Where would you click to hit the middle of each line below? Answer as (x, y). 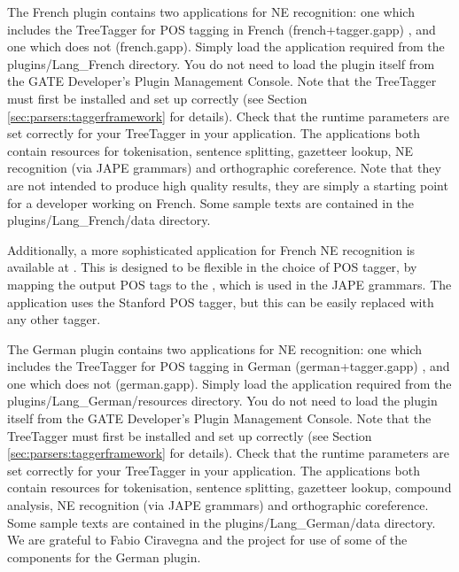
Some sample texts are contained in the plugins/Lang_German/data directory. (222, 522)
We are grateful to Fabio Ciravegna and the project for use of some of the (207, 540)
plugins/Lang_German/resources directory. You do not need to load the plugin (222, 401)
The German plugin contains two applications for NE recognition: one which (215, 348)
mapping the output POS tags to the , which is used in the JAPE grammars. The (229, 284)
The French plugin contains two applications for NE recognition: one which (211, 12)
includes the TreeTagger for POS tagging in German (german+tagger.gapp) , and (229, 366)
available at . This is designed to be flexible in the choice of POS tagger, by (212, 267)
